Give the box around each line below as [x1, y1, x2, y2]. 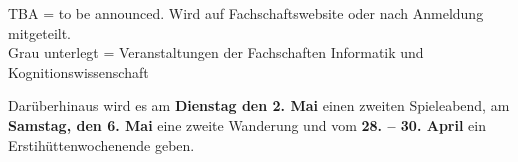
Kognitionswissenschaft [8, 61, 149, 82]
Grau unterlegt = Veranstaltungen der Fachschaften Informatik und [8, 42, 424, 63]
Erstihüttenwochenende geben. [8, 134, 195, 155]
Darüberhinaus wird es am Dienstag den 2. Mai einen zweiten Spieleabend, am [8, 95, 510, 116]
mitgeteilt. [8, 22, 71, 43]
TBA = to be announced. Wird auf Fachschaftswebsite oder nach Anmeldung [8, 3, 484, 23]
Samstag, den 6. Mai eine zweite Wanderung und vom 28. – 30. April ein [8, 114, 486, 135]
